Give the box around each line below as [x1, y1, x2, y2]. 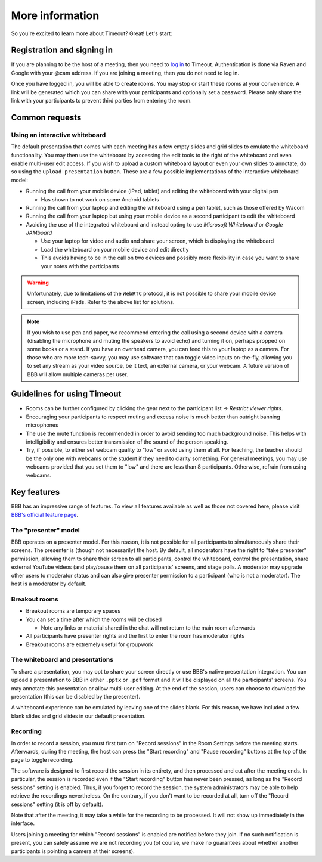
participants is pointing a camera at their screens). [11, 847, 135, 855]
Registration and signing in [11, 45, 113, 55]
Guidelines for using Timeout [11, 389, 122, 399]
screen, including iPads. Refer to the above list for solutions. [27, 298, 175, 305]
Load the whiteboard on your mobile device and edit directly [41, 246, 189, 253]
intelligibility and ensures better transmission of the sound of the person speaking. [26, 438, 228, 445]
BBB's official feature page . [11, 511, 79, 518]
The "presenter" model [11, 526, 80, 534]
